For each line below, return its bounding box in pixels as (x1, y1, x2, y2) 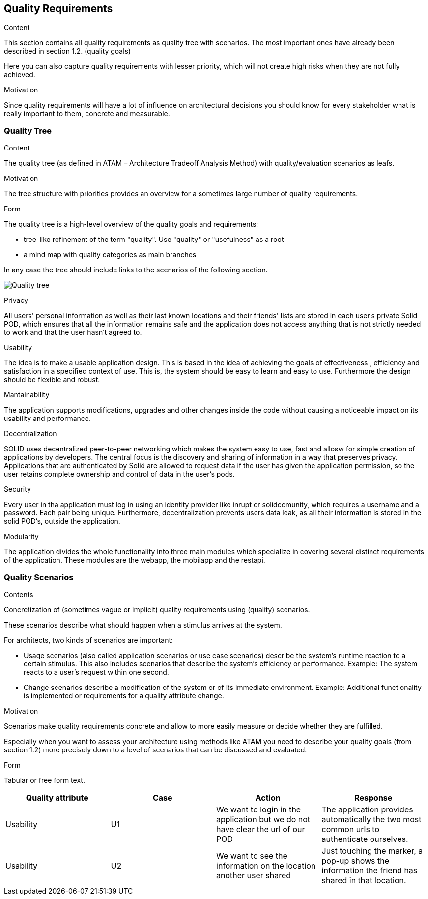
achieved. (4, 70, 35, 79)
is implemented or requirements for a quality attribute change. (24, 691, 224, 700)
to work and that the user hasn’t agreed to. (4, 328, 142, 337)
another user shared (216, 870, 291, 880)
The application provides (321, 804, 413, 814)
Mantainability (4, 390, 50, 399)
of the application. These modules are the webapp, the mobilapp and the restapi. (4, 556, 265, 565)
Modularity (4, 532, 39, 541)
